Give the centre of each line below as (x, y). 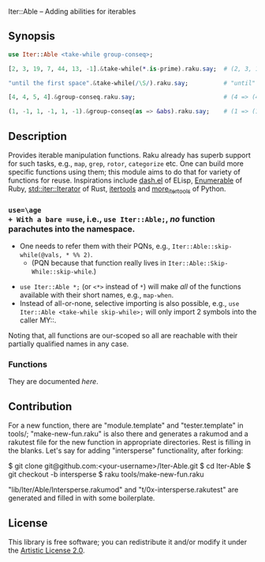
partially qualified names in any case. (69, 344)
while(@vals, (41, 255)
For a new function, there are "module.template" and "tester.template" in (126, 425)
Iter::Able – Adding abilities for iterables (72, 11)
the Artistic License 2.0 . (47, 551)
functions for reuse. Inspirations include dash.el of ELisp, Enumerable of (125, 180)
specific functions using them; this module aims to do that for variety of (124, 172)
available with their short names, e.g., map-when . (97, 295)
